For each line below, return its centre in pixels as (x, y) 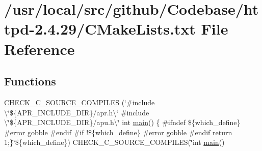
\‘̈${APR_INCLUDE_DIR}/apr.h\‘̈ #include (77, 112)
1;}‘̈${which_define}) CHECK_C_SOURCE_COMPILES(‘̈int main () (114, 142)
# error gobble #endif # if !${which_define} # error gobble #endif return (118, 132)
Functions (30, 81)
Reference (40, 49)
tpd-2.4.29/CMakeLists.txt (100, 29)
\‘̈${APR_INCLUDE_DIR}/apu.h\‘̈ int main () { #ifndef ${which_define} (122, 122)
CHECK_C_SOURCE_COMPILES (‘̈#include (80, 102)
